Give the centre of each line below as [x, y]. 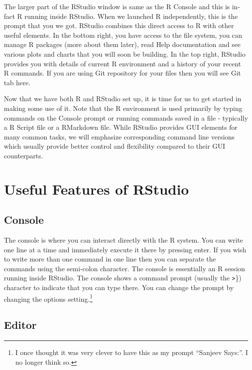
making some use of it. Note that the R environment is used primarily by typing [123, 108]
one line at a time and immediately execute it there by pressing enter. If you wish [125, 249]
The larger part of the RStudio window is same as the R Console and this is [117, 6]
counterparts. [24, 155]
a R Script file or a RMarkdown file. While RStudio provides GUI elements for [121, 127]
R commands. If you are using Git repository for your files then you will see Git [123, 73]
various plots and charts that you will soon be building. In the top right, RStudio [125, 54]
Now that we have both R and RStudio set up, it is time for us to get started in [123, 99]
